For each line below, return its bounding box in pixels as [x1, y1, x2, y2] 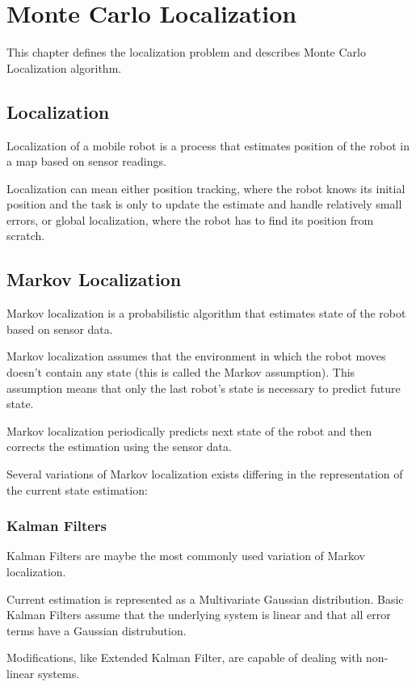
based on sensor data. [6, 320, 113, 337]
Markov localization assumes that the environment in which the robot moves [6, 348, 386, 365]
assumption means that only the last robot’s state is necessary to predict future [6, 379, 401, 396]
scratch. [6, 227, 45, 244]
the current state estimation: [6, 481, 148, 498]
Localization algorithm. [6, 59, 122, 76]
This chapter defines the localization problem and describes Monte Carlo [6, 44, 366, 61]
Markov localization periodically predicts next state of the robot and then [6, 422, 372, 439]
